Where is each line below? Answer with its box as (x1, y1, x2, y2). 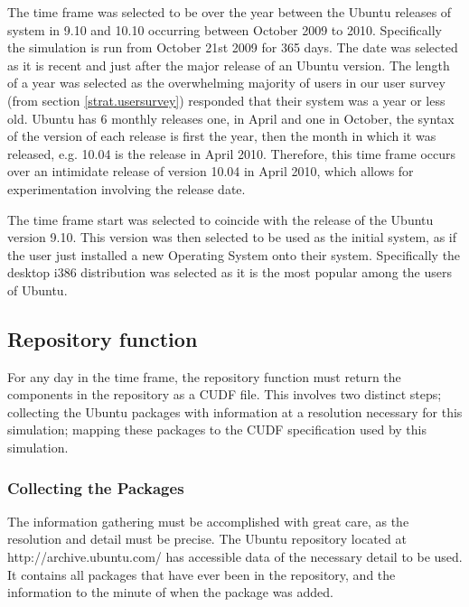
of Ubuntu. (7, 280, 68, 299)
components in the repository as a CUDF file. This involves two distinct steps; (7, 385, 442, 404)
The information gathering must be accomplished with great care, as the (7, 511, 409, 530)
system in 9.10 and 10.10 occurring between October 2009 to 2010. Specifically (7, 20, 442, 39)
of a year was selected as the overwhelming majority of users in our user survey (7, 73, 446, 92)
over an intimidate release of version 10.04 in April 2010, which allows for (7, 162, 414, 181)
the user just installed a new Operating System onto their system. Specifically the (7, 245, 461, 264)
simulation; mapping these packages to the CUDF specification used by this (7, 420, 427, 439)
